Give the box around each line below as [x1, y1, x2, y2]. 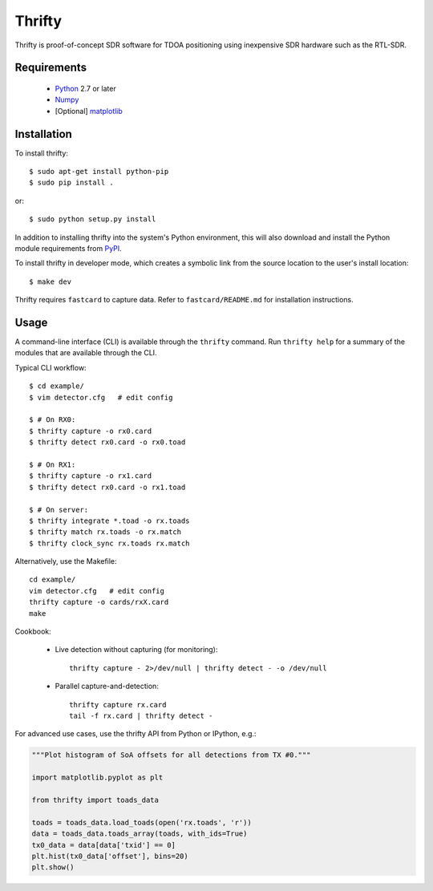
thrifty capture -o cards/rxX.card [29, 597, 169, 607]
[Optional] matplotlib [55, 106, 123, 115]
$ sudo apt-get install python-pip [29, 167, 169, 176]
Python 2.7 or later [55, 83, 116, 93]
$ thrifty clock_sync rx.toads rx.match [29, 538, 190, 548]
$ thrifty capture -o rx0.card [29, 426, 152, 435]
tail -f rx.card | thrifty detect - [69, 711, 213, 720]
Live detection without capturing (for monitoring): [55, 645, 218, 654]
